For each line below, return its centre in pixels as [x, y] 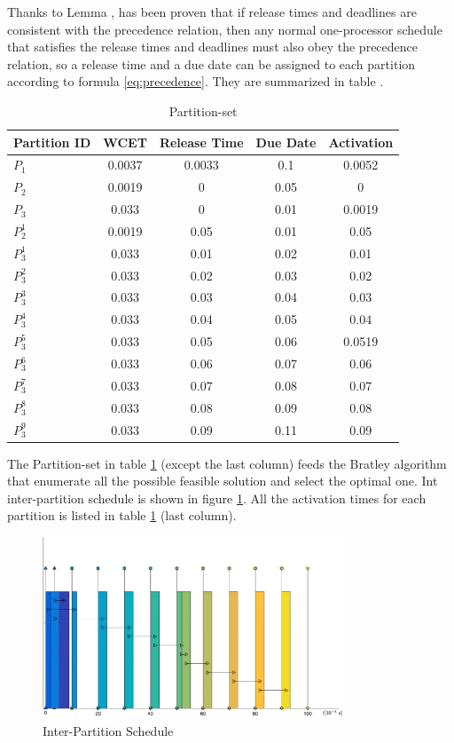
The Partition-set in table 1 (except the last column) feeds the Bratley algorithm [227, 463]
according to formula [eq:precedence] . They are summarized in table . [196, 81]
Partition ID [52, 142]
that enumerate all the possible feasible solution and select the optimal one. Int [223, 481]
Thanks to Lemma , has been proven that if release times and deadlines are [212, 12]
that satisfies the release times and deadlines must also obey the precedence [213, 47]
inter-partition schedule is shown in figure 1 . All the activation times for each [217, 498]
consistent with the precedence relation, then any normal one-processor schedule [225, 29]
